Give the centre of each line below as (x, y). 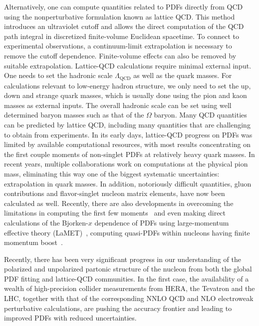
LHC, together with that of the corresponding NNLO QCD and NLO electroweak (129, 298)
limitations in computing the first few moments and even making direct (115, 213)
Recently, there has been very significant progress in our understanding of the (123, 259)
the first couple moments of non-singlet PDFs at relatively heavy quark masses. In (129, 154)
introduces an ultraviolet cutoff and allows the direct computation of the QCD (124, 26)
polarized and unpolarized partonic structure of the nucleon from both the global (128, 269)
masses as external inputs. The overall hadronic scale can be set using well (118, 105)
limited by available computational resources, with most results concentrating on (128, 144)
